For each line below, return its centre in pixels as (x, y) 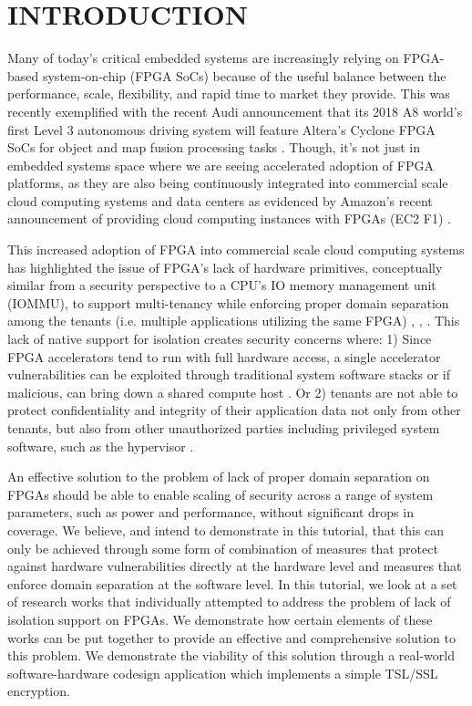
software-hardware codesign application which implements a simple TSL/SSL (223, 673)
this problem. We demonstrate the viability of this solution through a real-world (231, 655)
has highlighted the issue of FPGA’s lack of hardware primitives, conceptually (225, 267)
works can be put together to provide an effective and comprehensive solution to (231, 637)
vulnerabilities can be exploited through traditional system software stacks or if (229, 374)
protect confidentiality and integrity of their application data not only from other (234, 410)
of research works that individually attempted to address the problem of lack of (229, 602)
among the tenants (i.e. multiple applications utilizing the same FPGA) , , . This (234, 321)
